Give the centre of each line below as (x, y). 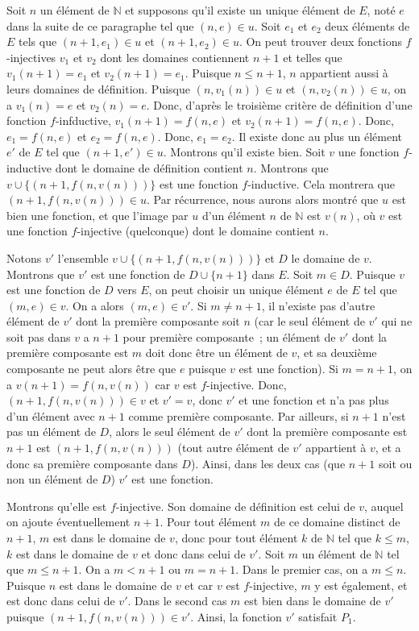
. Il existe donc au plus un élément (317, 136)
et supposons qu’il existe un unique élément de (240, 10)
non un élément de (52, 479)
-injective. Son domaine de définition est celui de (235, 506)
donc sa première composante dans (92, 463)
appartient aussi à (344, 73)
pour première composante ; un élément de (229, 336)
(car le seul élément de (309, 321)
